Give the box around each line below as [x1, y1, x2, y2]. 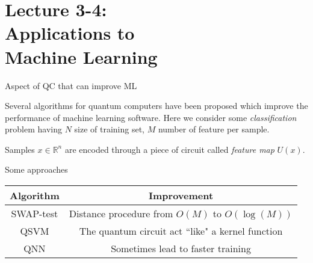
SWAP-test [11, 206, 58, 221]
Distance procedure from [69, 206, 173, 221]
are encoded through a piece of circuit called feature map [64, 143, 274, 155]
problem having [5, 123, 62, 135]
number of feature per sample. [158, 123, 270, 135]
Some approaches [5, 163, 68, 176]
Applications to [5, 20, 135, 45]
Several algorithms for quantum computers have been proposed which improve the [5, 99, 308, 112]
